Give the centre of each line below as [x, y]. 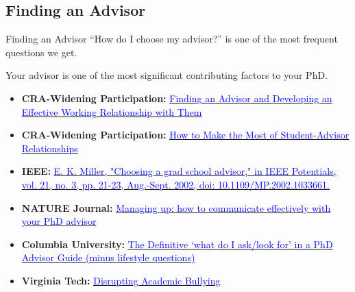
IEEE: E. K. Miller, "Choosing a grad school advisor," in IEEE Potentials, [179, 171]
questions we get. [41, 52]
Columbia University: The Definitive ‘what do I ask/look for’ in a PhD [177, 244]
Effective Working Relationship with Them [112, 111]
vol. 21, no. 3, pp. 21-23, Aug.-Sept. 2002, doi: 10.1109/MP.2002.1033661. [175, 184]
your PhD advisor [59, 221]
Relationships [50, 148]
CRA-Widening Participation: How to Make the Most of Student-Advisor [185, 135]
